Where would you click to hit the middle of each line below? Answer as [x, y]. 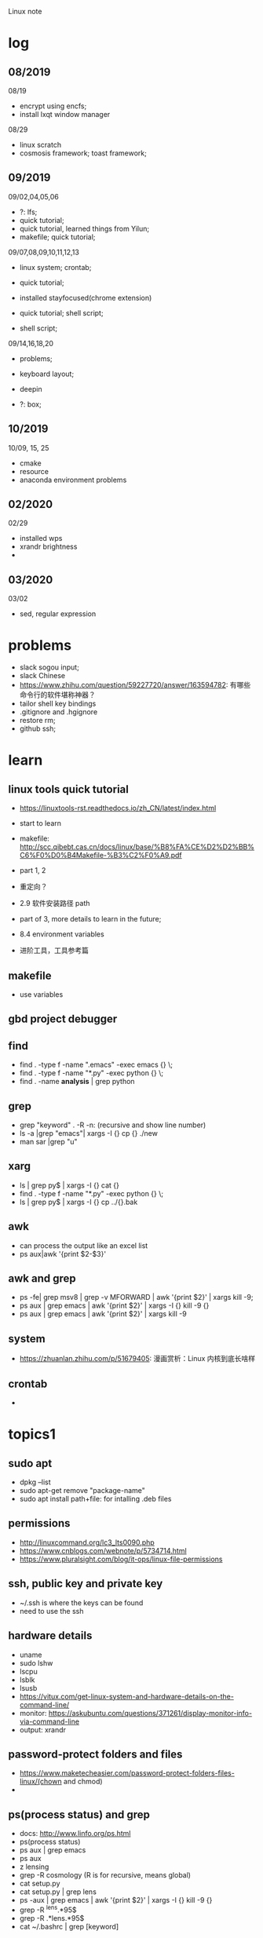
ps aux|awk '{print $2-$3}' [63, 1254]
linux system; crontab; [55, 267]
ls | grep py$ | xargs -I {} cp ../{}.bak [79, 1202]
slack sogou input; [49, 667]
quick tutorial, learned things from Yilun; [84, 228]
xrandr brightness [48, 547]
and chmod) [83, 1782]
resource [34, 471]
